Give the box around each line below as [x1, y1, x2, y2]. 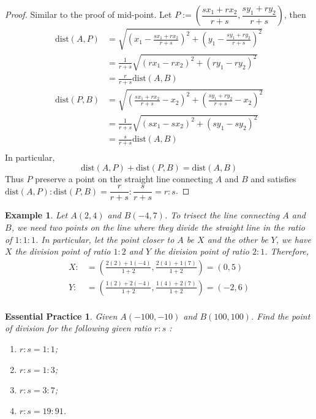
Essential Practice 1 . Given [5, 309, 118, 322]
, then [284, 8, 306, 20]
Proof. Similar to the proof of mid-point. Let [5, 8, 172, 20]
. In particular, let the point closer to [35, 233, 175, 245]
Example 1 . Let [5, 209, 68, 221]
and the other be [207, 233, 268, 245]
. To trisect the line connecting [164, 209, 280, 221]
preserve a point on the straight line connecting [35, 172, 213, 185]
